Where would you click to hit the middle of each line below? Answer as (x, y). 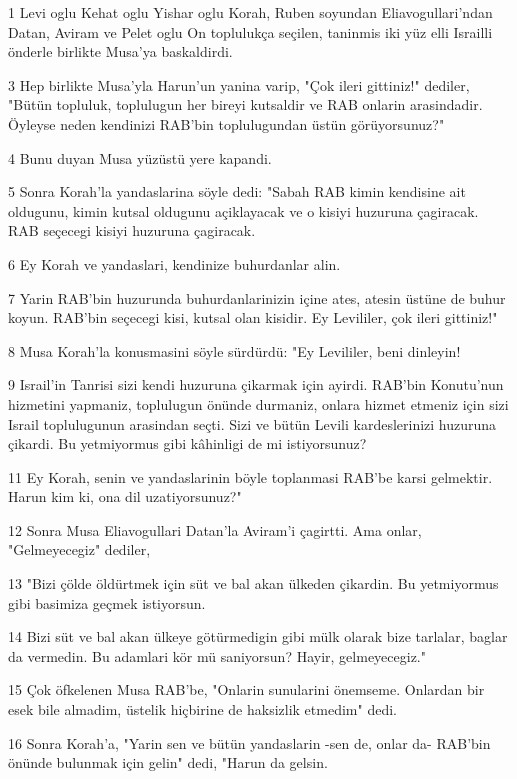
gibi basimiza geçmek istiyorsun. (107, 602)
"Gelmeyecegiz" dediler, (79, 549)
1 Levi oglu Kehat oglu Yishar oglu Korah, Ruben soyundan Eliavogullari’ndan (250, 12)
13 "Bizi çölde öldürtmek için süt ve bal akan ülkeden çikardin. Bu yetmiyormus (253, 583)
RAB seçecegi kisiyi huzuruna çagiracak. (132, 230)
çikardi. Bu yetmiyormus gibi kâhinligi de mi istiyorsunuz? (187, 443)
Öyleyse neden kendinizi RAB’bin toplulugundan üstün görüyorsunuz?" (226, 123)
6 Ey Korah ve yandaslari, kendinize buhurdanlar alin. (174, 263)
